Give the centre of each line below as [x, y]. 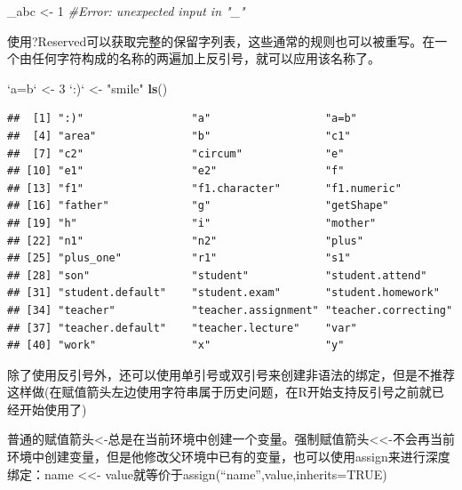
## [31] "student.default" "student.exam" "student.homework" [223, 293]
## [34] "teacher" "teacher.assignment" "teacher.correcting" [230, 310]
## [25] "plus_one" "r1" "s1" [179, 258]
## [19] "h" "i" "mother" [192, 223]
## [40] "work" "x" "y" [176, 345]
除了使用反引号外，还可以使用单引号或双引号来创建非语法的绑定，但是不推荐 [231, 374]
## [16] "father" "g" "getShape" [198, 206]
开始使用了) [53, 409]
